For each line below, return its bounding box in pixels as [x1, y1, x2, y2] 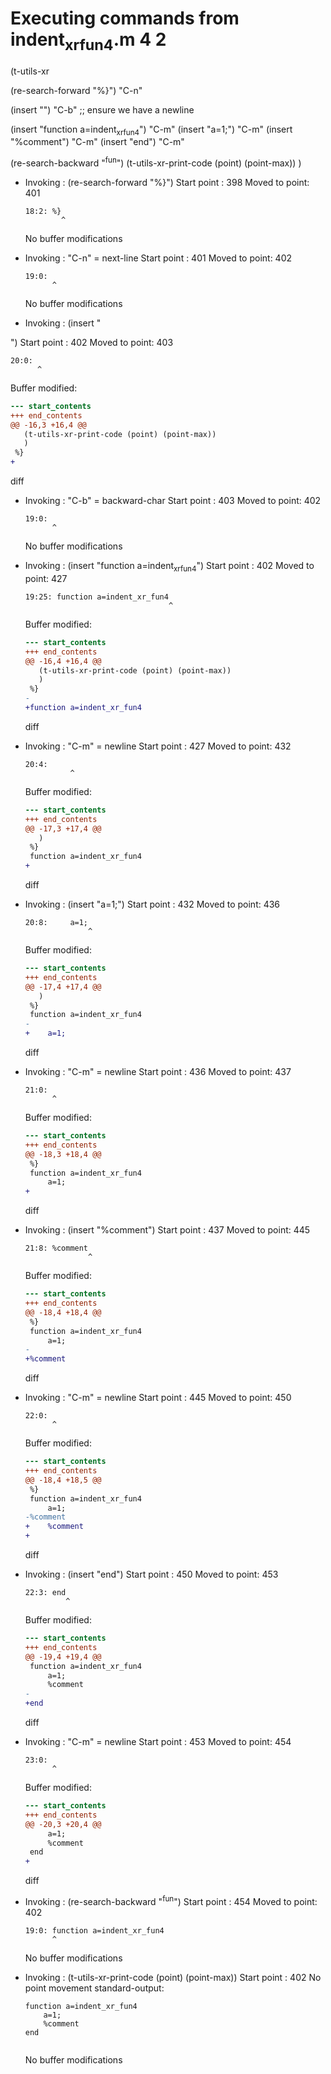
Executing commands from [10, 7, 240, 30]
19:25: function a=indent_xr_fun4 [24, 592, 169, 602]
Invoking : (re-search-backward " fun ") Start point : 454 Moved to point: [24, 1894, 318, 1907]
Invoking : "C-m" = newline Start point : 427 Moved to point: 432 [24, 740, 292, 752]
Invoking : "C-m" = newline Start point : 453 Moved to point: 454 [24, 1736, 292, 1748]
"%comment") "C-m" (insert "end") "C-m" [10, 136, 185, 148]
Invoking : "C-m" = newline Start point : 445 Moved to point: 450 [24, 1392, 292, 1404]
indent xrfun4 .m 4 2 [10, 28, 167, 54]
